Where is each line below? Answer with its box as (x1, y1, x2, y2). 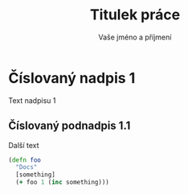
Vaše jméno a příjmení (98, 32, 172, 42)
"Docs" (15, 163, 38, 171)
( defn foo (8, 155, 42, 164)
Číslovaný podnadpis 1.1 (8, 119, 131, 133)
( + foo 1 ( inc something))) (15, 179, 110, 187)
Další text (8, 140, 39, 150)
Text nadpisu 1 (8, 95, 56, 105)
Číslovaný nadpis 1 (8, 68, 136, 87)
